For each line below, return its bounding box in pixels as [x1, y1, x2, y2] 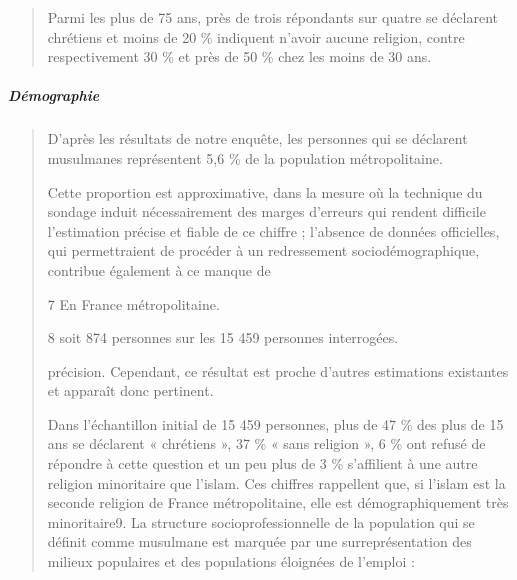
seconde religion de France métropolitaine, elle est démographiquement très [47, 492, 509, 513]
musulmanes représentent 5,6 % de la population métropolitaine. [47, 147, 443, 168]
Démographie [8, 85, 100, 106]
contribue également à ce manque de [47, 259, 271, 280]
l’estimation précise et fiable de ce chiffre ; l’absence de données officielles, [47, 220, 500, 241]
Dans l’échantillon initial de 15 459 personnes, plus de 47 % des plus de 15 [47, 413, 504, 434]
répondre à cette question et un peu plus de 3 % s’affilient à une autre [47, 453, 478, 474]
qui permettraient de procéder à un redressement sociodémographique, [47, 240, 480, 261]
